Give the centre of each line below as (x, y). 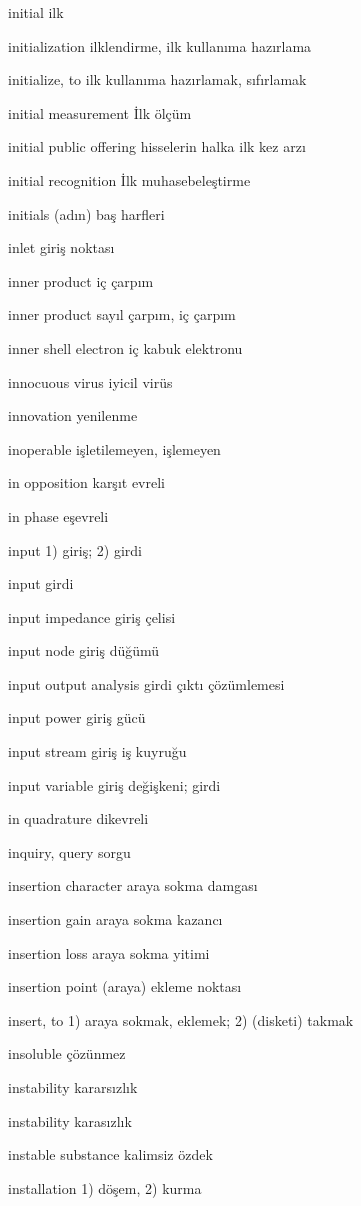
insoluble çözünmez (67, 1053)
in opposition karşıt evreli (86, 482)
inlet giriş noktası (61, 247)
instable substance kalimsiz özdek (110, 1154)
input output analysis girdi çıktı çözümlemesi (146, 683)
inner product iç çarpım (81, 280)
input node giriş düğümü (84, 650)
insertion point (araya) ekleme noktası (125, 986)
